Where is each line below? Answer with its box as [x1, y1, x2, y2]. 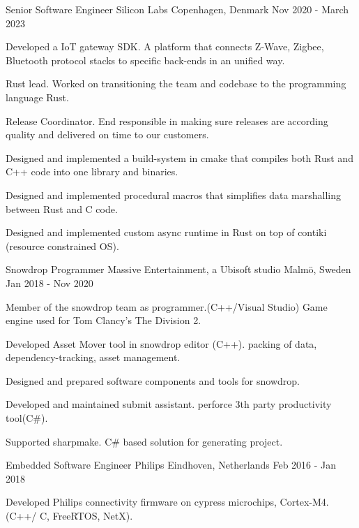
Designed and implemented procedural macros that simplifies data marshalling [6, 187, 342, 202]
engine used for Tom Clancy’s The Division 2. [6, 313, 201, 328]
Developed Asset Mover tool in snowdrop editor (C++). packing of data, [6, 336, 317, 351]
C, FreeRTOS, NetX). [39, 508, 133, 523]
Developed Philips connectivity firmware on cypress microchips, [6, 494, 277, 509]
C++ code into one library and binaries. [6, 164, 178, 179]
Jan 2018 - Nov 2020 [6, 275, 93, 290]
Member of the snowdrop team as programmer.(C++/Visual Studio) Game [6, 299, 328, 314]
